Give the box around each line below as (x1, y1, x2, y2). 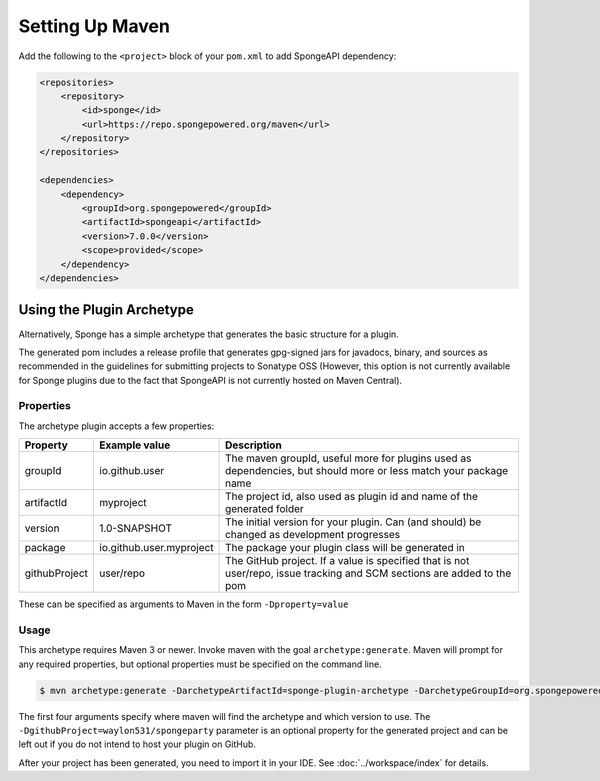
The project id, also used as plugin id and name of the (225, 490, 479, 504)
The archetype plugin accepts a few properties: (18, 420, 215, 432)
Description (225, 438, 282, 452)
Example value (99, 438, 171, 452)
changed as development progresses (225, 528, 400, 542)
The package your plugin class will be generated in (225, 541, 465, 555)
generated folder (225, 502, 304, 516)
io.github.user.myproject (99, 541, 214, 555)
